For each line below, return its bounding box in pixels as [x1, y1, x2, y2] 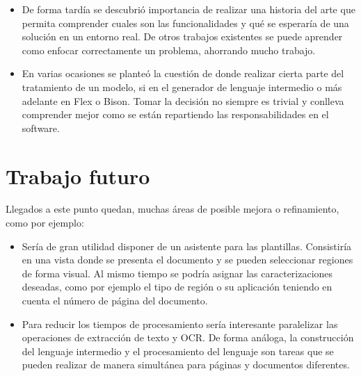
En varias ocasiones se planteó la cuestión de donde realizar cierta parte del [22, 66, 344, 81]
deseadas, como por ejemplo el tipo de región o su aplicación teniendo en [22, 279, 332, 294]
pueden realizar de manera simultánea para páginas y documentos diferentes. [22, 357, 350, 372]
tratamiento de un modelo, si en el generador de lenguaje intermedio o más [22, 79, 342, 94]
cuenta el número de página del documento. [22, 293, 208, 308]
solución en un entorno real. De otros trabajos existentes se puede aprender [22, 29, 343, 44]
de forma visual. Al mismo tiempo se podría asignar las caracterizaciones [22, 265, 333, 280]
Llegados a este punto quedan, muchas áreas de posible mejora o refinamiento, [6, 202, 339, 216]
